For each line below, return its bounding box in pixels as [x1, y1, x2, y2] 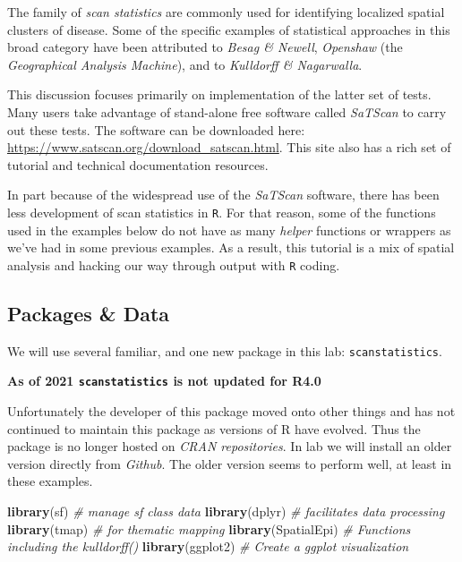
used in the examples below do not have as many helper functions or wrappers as [7, 220, 451, 239]
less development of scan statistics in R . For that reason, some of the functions [7, 202, 436, 221]
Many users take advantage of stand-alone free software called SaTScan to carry [7, 102, 447, 121]
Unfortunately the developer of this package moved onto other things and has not [7, 401, 456, 420]
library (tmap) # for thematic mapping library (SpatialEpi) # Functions [7, 519, 411, 538]
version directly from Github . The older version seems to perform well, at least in [7, 454, 452, 473]
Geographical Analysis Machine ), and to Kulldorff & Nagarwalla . [7, 55, 363, 73]
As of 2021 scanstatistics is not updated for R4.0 [7, 371, 321, 390]
